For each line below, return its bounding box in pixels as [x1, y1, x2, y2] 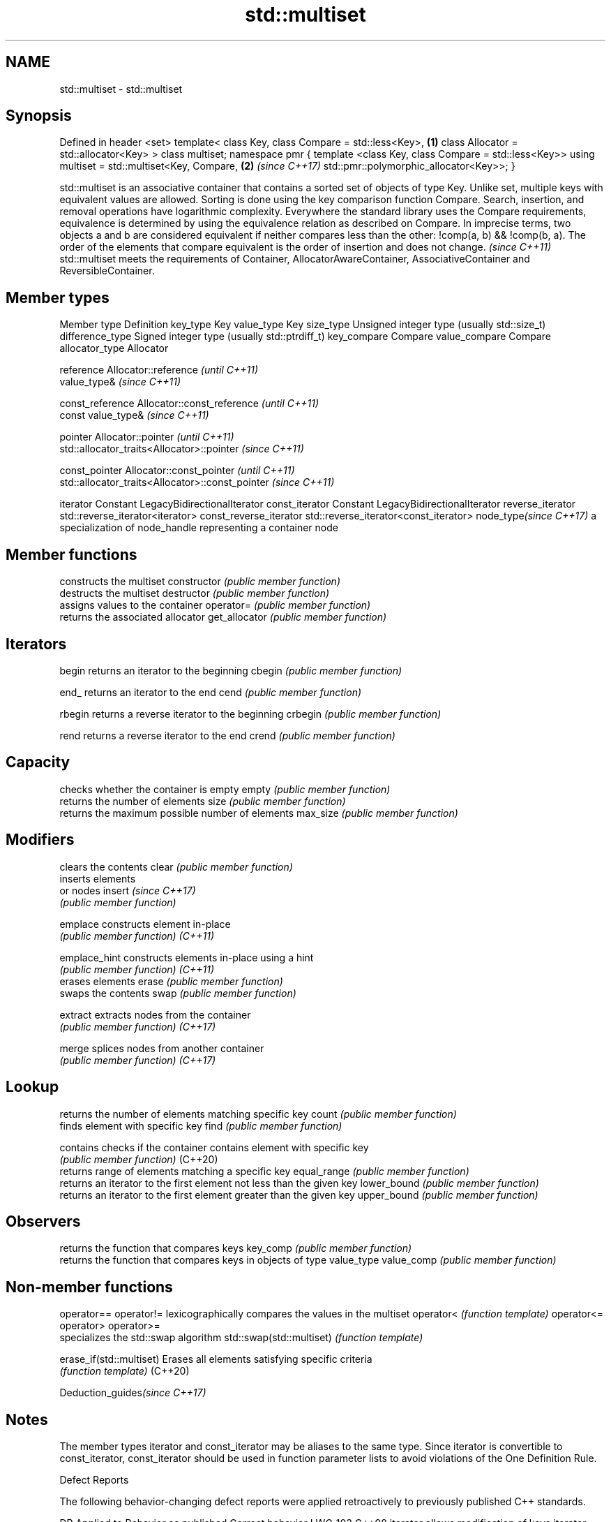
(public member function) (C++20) [59, 1153, 218, 1165]
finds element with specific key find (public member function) [59, 1119, 342, 1132]
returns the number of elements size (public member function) [59, 795, 346, 807]
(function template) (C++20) [59, 1365, 190, 1377]
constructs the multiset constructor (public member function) [59, 575, 341, 588]
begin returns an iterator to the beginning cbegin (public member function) [59, 664, 402, 677]
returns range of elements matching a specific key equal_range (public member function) [59, 1165, 469, 1177]
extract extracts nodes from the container [59, 1008, 251, 1021]
